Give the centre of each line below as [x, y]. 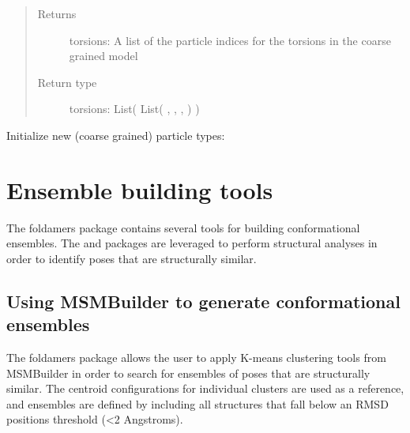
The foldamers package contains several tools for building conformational [183, 227]
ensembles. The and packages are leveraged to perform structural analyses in [192, 243]
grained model [103, 56]
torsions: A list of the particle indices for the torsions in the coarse [230, 40]
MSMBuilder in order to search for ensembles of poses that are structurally [188, 373]
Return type [67, 82]
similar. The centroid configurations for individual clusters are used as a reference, [205, 388]
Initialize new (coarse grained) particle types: [116, 135]
